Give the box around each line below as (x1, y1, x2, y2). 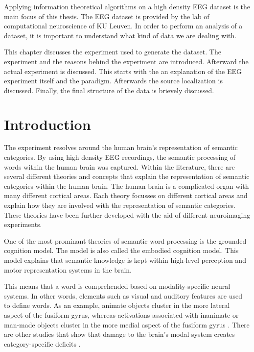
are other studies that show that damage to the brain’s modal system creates (4, 329, 235, 339)
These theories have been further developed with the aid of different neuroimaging (4, 209, 251, 220)
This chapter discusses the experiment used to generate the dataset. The (4, 47, 221, 57)
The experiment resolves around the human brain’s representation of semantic (4, 142, 238, 152)
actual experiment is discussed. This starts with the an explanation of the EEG (4, 66, 242, 76)
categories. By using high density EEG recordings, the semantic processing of (4, 152, 236, 162)
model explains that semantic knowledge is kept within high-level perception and (4, 255, 246, 265)
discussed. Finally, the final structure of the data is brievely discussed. (4, 85, 214, 95)
